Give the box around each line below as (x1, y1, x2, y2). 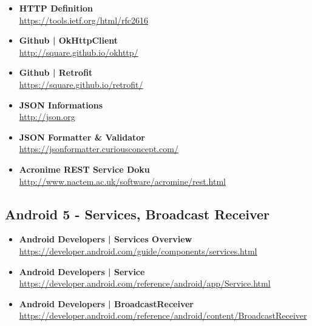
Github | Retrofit (19, 66, 93, 79)
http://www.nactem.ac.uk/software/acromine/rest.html (19, 175, 226, 187)
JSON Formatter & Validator (19, 130, 145, 143)
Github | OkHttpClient (19, 34, 118, 47)
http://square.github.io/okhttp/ (19, 45, 138, 58)
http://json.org (19, 110, 75, 123)
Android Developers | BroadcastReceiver (19, 297, 194, 310)
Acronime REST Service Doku (19, 162, 150, 175)
